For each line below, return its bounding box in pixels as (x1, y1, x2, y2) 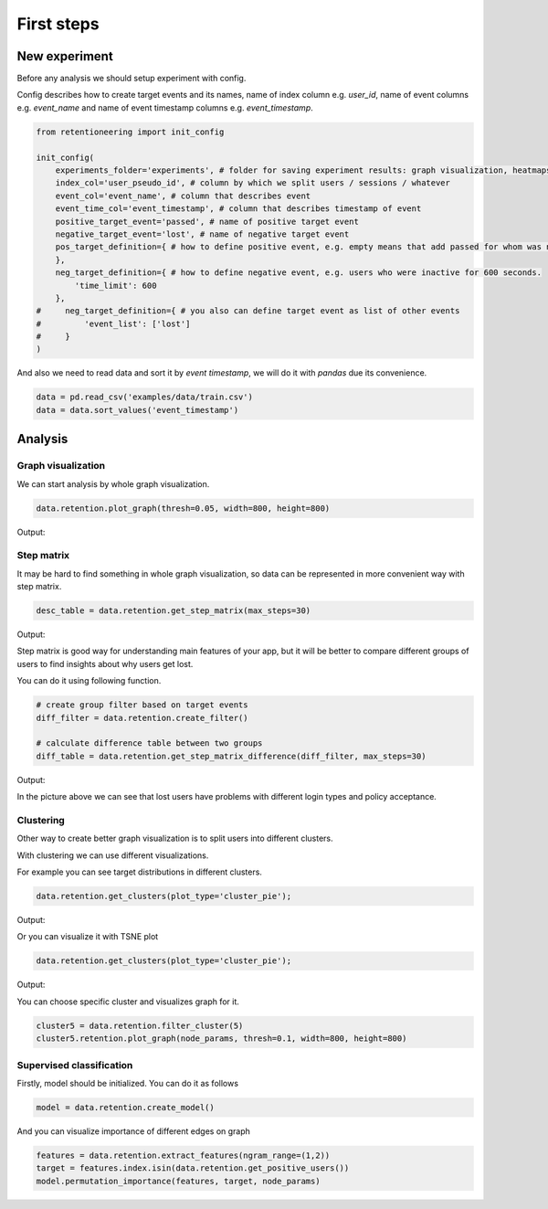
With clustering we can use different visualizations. (16, 850, 209, 861)
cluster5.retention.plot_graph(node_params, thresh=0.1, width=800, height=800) (36, 1034, 407, 1044)
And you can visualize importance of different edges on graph (16, 1125, 251, 1137)
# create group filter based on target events (36, 700, 248, 710)
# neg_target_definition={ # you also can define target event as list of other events (36, 306, 460, 316)
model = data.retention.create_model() (36, 1102, 215, 1112)
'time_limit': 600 (74, 280, 157, 291)
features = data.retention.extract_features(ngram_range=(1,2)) (36, 1150, 331, 1161)
